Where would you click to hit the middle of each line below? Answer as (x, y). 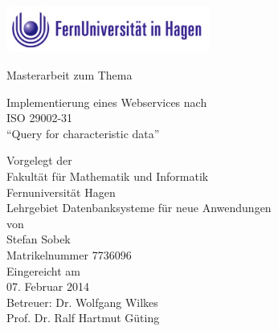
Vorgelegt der (39, 160)
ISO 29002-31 (40, 118)
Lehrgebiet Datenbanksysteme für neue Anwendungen (139, 208)
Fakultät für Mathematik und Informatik (108, 176)
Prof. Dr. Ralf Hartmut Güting (83, 318)
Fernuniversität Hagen (61, 192)
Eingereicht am (44, 270)
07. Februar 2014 (48, 286)
